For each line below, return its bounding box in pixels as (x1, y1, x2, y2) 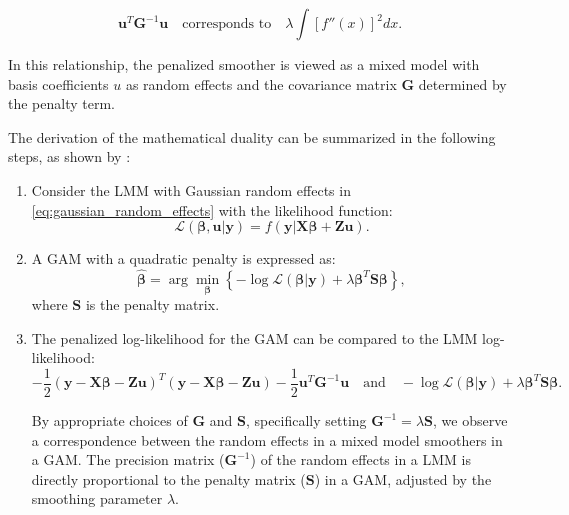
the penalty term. (8, 93, 115, 114)
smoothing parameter (31, 488, 163, 509)
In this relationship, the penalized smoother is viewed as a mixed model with (8, 54, 480, 74)
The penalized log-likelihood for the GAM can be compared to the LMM (31, 327, 478, 348)
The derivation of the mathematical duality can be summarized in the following (8, 126, 496, 147)
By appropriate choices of (31, 410, 188, 431)
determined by (418, 73, 507, 94)
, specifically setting (245, 410, 367, 431)
